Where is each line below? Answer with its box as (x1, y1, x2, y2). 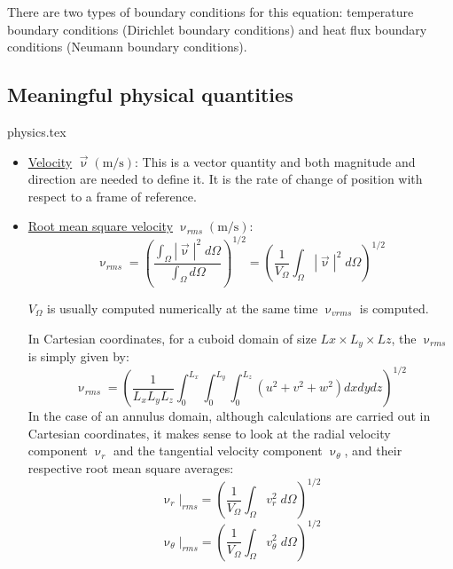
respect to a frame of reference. (27, 186, 197, 205)
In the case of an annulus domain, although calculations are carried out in (27, 407, 431, 425)
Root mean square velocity (27, 217, 174, 235)
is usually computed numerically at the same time (46, 298, 318, 317)
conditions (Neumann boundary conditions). (7, 37, 247, 56)
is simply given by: (27, 347, 129, 366)
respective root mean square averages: (27, 458, 234, 477)
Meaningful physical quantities (7, 81, 293, 108)
